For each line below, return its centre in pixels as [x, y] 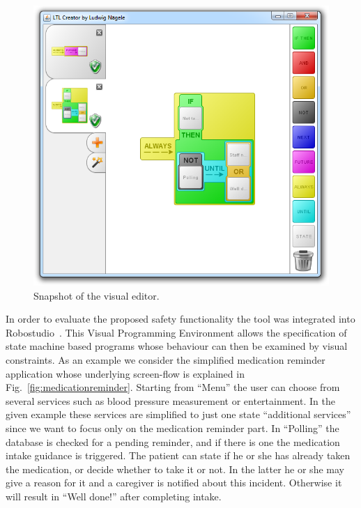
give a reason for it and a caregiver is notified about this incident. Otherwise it [174, 483]
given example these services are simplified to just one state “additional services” [178, 414]
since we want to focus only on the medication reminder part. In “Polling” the [172, 428]
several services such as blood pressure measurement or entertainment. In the [170, 400]
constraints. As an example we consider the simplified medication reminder [166, 359]
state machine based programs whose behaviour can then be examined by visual [177, 346]
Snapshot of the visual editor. [97, 295]
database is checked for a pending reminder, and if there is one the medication [173, 441]
